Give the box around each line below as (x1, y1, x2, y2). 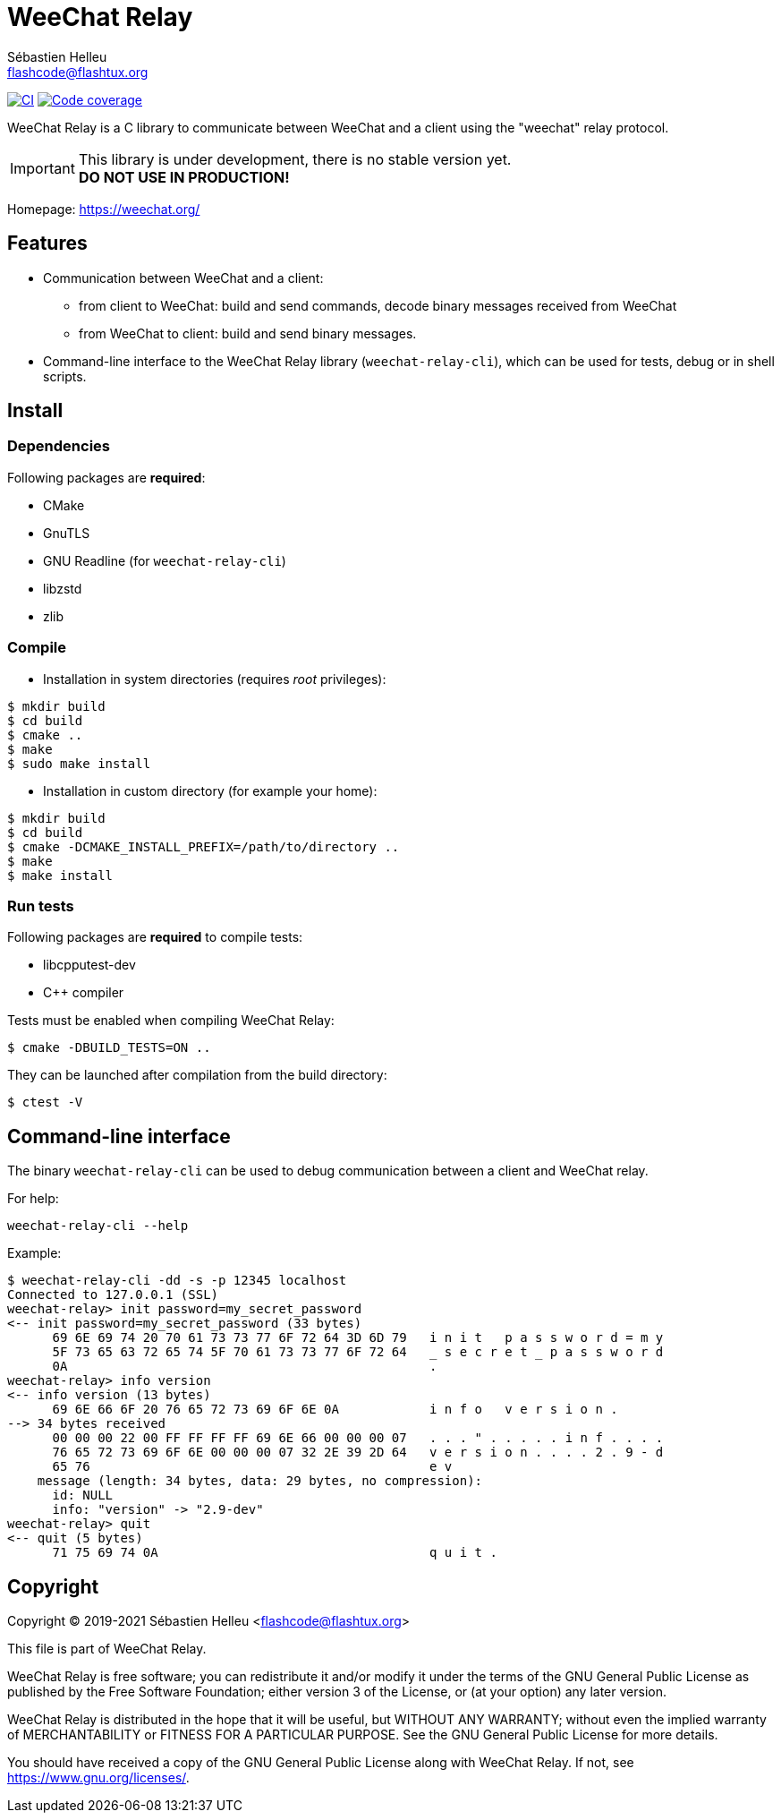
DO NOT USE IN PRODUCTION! (78, 167, 290, 186)
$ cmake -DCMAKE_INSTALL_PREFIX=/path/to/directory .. (7, 839, 400, 854)
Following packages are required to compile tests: (7, 929, 303, 945)
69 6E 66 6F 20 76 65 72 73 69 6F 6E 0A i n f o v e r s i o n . (52, 1402, 618, 1417)
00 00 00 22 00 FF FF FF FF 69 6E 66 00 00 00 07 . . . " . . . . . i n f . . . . (52, 1431, 664, 1446)
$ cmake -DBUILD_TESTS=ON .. (7, 1040, 211, 1055)
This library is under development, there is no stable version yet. (78, 150, 512, 168)
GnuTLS (43, 525, 90, 541)
